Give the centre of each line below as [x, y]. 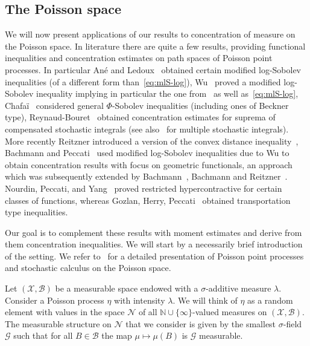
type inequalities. [36, 212]
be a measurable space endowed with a [127, 288]
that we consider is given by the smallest [201, 323]
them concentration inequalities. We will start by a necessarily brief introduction [154, 244]
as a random [270, 300]
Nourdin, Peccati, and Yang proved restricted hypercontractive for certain [144, 188]
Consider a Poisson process [55, 300]
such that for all [43, 335]
